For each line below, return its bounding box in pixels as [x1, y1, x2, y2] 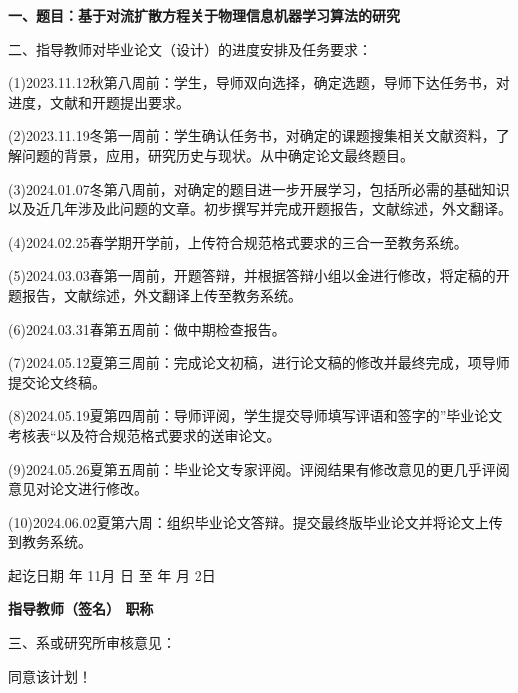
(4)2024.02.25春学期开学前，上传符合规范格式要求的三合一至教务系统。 [8, 231, 468, 252]
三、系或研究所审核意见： [8, 632, 176, 653]
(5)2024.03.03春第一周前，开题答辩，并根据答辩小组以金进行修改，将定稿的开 [8, 265, 510, 286]
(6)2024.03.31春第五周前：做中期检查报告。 [8, 318, 286, 339]
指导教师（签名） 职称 [8, 598, 154, 619]
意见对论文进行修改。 [8, 478, 148, 499]
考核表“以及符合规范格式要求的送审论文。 [8, 424, 281, 445]
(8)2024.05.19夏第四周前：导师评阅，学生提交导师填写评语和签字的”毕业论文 [8, 405, 503, 426]
